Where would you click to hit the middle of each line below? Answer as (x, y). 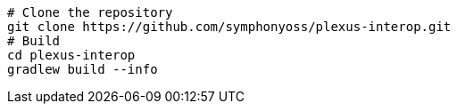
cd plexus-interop (71, 55)
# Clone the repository (90, 12)
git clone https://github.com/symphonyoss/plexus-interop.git (229, 27)
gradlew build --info (83, 69)
